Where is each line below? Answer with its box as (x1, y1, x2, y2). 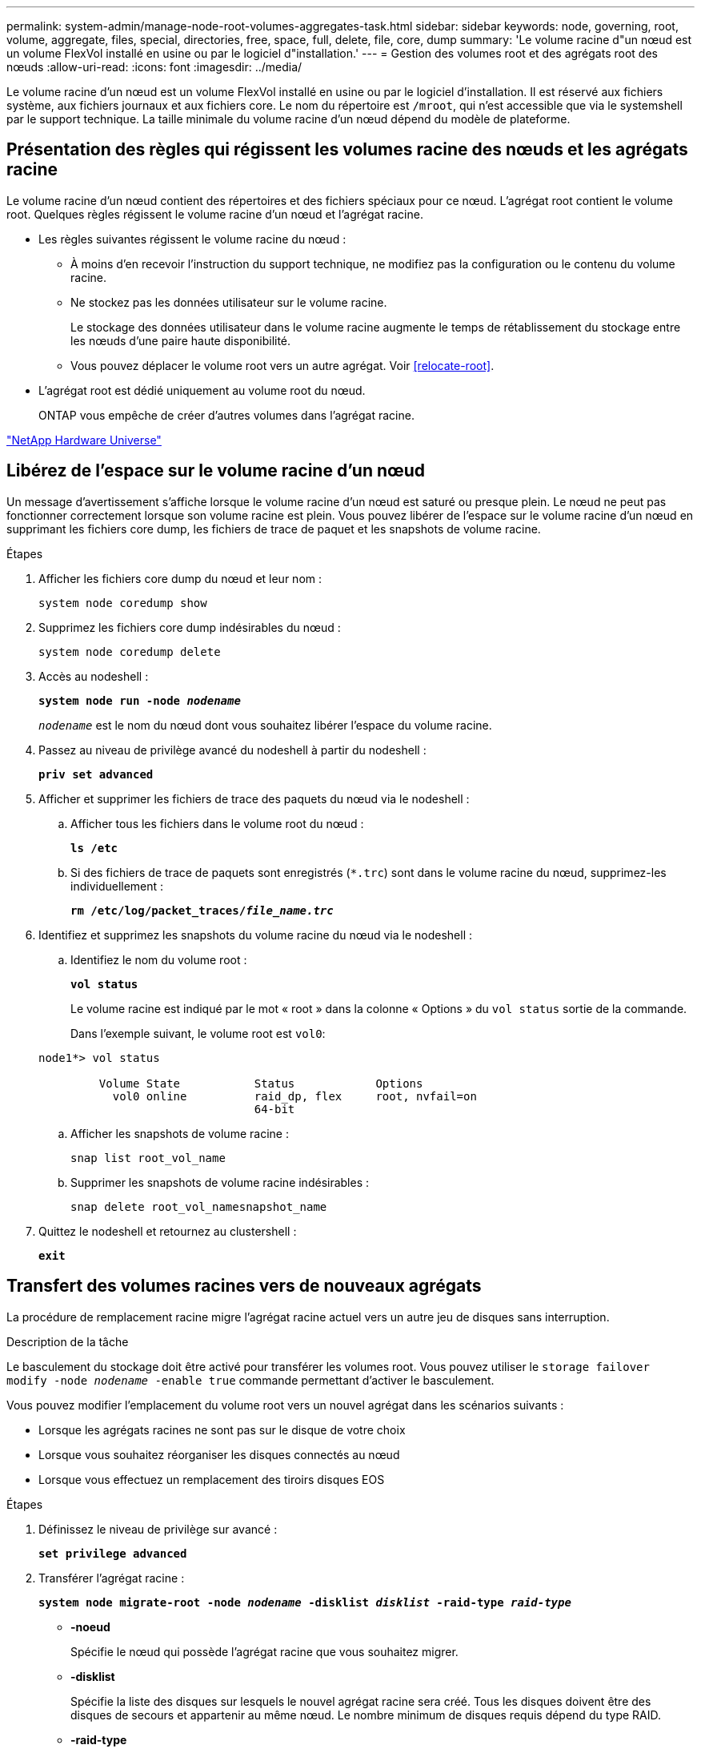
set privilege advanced (38, 1546, 187, 1560)
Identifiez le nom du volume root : (70, 952, 247, 967)
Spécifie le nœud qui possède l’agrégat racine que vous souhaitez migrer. (70, 1644, 459, 1659)
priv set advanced (38, 767, 154, 781)
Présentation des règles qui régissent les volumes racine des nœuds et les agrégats (6, 139, 688, 160)
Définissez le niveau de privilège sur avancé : (38, 1522, 278, 1536)
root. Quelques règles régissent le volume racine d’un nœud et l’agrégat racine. (6, 207, 423, 221)
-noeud (70, 1619, 110, 1634)
